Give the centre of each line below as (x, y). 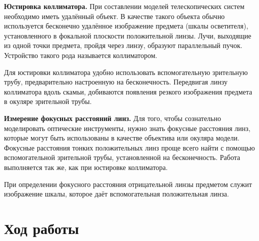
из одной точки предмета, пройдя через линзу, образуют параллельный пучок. (123, 45)
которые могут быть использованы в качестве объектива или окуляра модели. (122, 138)
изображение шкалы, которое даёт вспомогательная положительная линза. (116, 194)
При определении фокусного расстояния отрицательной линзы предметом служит (128, 184)
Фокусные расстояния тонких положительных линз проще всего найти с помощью (129, 147)
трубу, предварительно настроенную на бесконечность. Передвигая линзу (116, 82)
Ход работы (41, 228)
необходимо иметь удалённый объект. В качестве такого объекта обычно (114, 16)
